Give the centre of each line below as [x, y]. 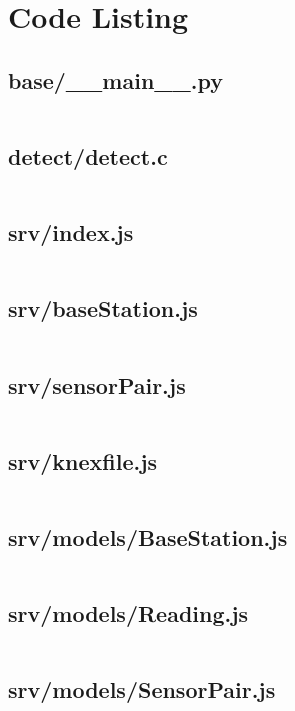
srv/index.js [71, 232]
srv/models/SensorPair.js [142, 689]
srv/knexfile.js [83, 460]
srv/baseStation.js [103, 308]
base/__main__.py [115, 79]
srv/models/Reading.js [128, 613]
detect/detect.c [88, 155]
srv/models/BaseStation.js [148, 536]
